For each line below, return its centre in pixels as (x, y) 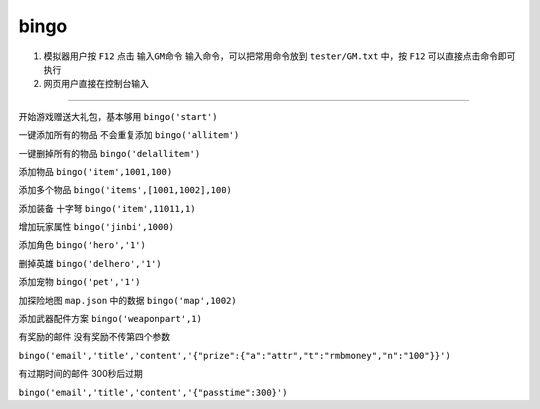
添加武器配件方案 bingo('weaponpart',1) (110, 319)
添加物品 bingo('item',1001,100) (95, 171)
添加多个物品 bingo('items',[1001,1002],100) (125, 190)
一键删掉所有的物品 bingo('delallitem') (109, 153)
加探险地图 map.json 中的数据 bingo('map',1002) (127, 300)
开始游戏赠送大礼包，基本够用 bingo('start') (118, 116)
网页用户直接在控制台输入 (96, 84)
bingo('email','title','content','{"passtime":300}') (153, 392)
